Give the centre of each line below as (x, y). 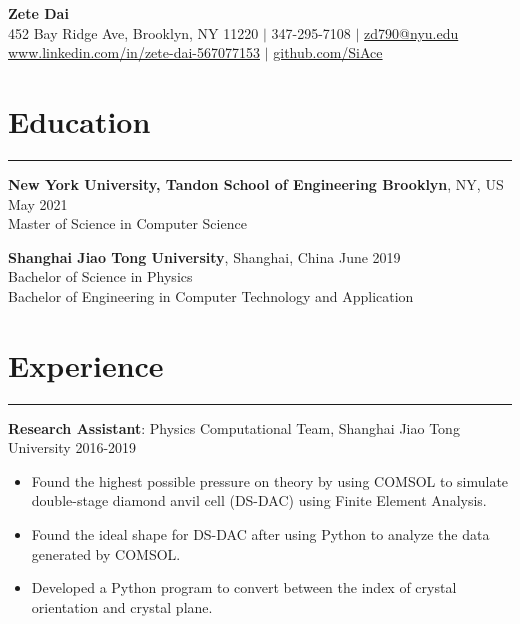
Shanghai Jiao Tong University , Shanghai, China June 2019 (204, 256)
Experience (86, 364)
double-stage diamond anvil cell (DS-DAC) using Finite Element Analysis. (259, 500)
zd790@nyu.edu (411, 32)
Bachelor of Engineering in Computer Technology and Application (211, 295)
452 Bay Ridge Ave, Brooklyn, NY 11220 (133, 32)
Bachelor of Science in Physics (100, 276)
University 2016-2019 (72, 447)
